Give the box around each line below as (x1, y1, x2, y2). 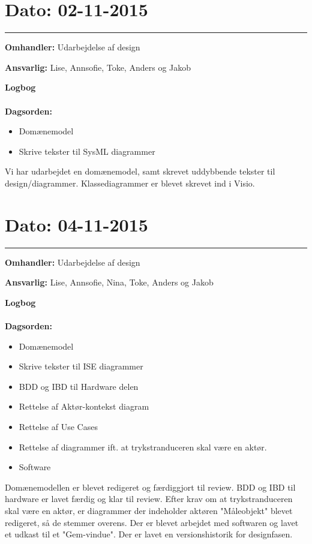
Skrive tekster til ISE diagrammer (19, 360, 143, 372)
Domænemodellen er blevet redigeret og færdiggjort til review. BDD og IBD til (5, 480, 296, 493)
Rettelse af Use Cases (19, 420, 98, 432)
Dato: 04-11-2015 (5, 212, 148, 236)
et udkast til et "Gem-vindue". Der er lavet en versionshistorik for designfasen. (5, 528, 293, 540)
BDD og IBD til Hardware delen (19, 380, 139, 392)
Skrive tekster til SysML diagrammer (19, 145, 155, 157)
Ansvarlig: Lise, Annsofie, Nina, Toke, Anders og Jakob (5, 276, 214, 288)
